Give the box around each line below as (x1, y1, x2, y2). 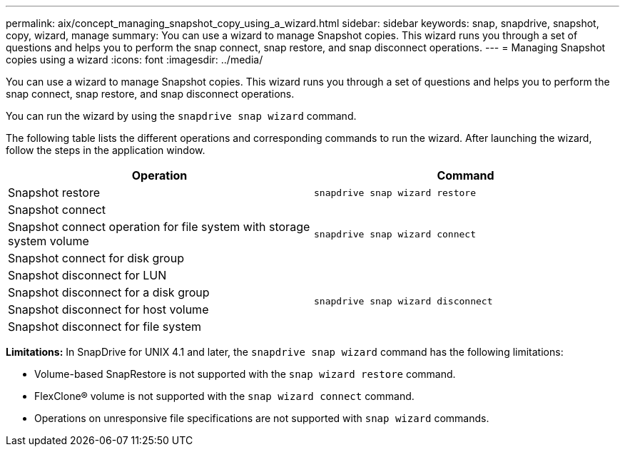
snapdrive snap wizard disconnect (314, 295, 493, 307)
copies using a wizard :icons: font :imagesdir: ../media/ (6, 53, 263, 66)
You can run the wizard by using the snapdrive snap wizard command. (6, 110, 357, 122)
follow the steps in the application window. (6, 144, 205, 156)
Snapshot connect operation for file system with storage (8, 220, 310, 234)
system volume (8, 234, 89, 248)
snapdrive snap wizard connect (314, 228, 476, 240)
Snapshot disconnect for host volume (8, 302, 209, 317)
